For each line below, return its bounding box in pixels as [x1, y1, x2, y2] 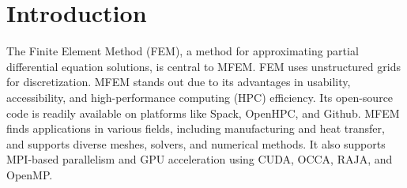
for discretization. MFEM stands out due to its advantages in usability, [6, 73, 351, 90]
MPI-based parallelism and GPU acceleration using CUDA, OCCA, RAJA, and [6, 151, 393, 167]
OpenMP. [6, 166, 53, 182]
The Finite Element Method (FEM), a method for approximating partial [6, 43, 359, 59]
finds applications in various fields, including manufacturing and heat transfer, [6, 120, 385, 137]
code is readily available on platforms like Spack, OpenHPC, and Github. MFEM [6, 104, 400, 121]
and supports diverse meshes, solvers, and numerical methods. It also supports [6, 135, 386, 152]
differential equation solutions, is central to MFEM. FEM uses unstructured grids [6, 58, 401, 74]
